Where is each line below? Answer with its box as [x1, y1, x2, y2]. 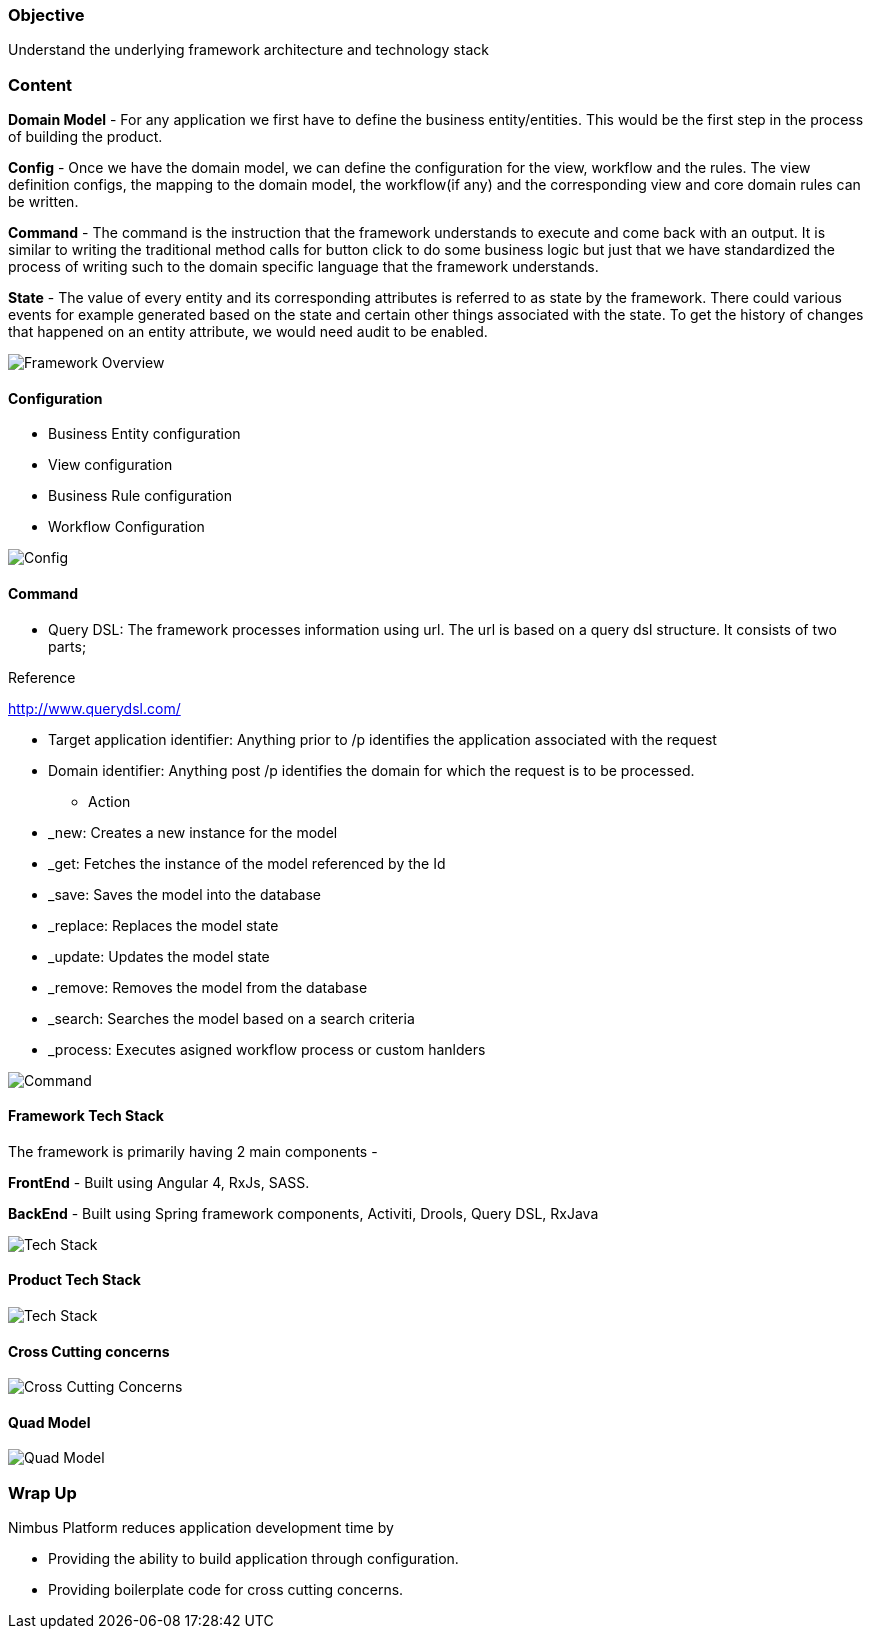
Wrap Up [8, 1482, 77, 1503]
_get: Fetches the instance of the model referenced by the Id [48, 854, 446, 872]
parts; [48, 637, 87, 655]
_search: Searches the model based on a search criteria [48, 1009, 415, 1027]
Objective [8, 5, 85, 25]
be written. [8, 193, 79, 211]
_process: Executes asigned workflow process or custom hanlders [48, 1040, 486, 1058]
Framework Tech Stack [8, 1107, 164, 1125]
